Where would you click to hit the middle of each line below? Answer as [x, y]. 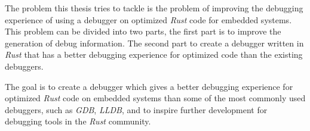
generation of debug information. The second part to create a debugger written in [154, 43]
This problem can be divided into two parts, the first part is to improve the [143, 31]
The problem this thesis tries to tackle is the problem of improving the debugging [154, 8]
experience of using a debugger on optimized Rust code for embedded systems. [148, 19]
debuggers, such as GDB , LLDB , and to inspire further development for [136, 109]
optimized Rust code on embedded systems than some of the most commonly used [155, 98]
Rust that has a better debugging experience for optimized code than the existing [154, 54]
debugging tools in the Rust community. [78, 121]
